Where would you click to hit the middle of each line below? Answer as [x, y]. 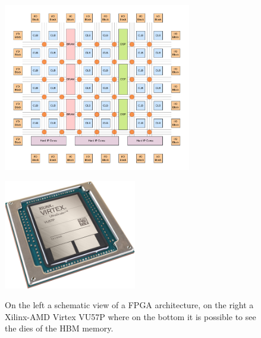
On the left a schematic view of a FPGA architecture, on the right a [129, 305]
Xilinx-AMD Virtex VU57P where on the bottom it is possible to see [130, 316]
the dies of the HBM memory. [59, 328]
